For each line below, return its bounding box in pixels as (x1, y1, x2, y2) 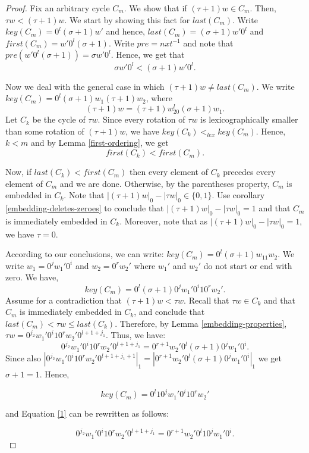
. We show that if (124, 2, 187, 14)
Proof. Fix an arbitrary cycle (5, 2, 110, 14)
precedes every (223, 165, 276, 178)
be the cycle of (32, 113, 86, 126)
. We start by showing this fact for (64, 13, 190, 26)
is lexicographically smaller (200, 113, 298, 126)
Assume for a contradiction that (5, 293, 122, 306)
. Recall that (184, 293, 229, 306)
